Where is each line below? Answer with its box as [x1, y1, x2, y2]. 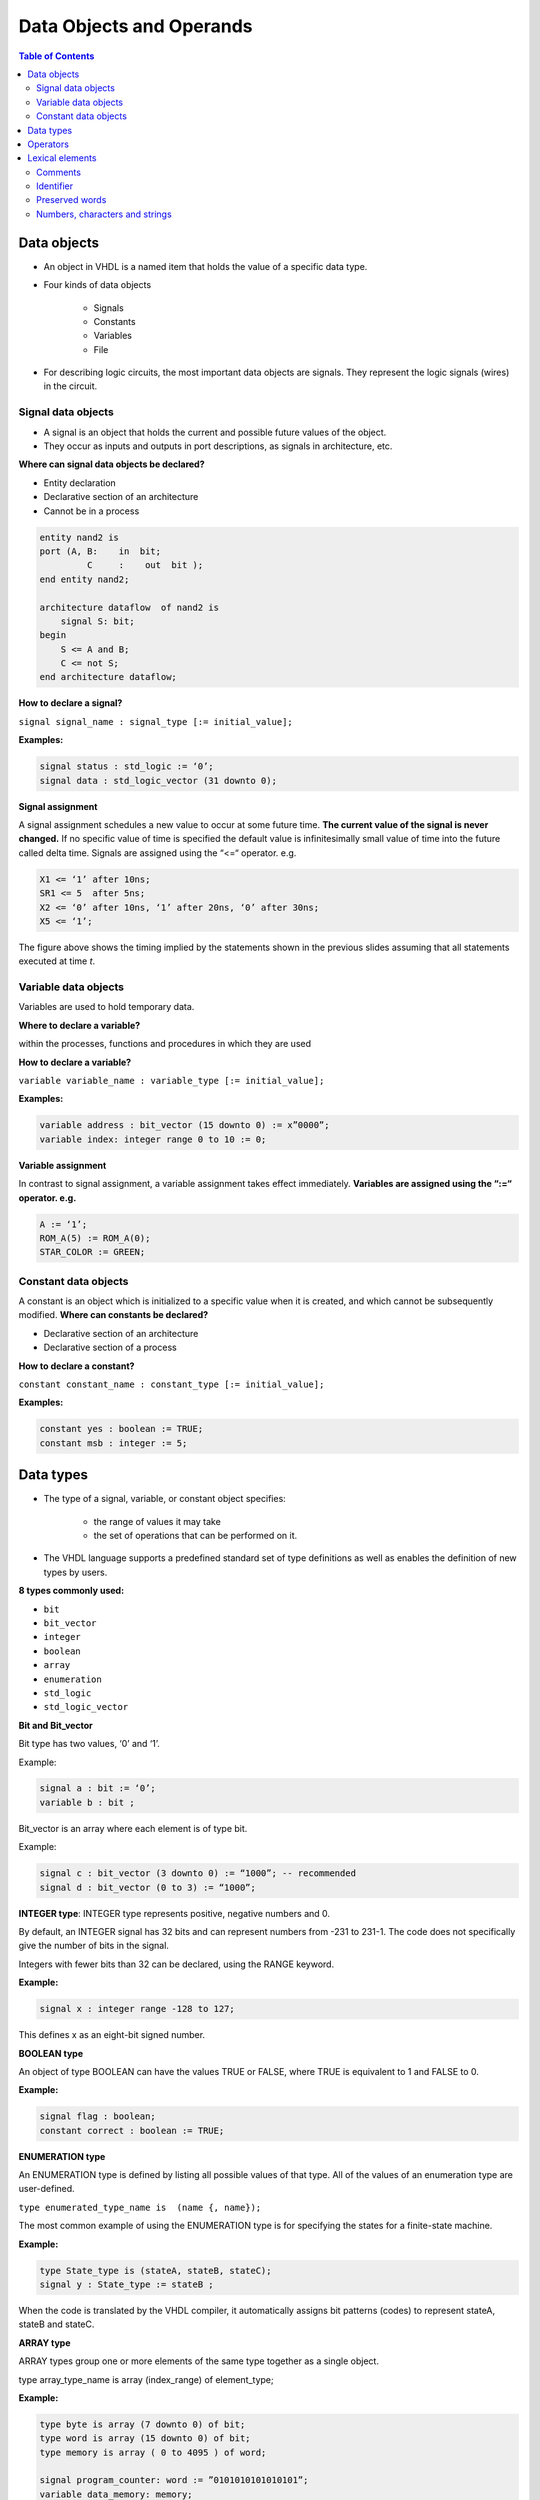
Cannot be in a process [43, 505, 140, 517]
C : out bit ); [86, 560, 204, 571]
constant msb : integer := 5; [39, 1437, 188, 1449]
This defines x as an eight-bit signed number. [18, 2029, 205, 2041]
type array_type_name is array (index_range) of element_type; [18, 2373, 274, 2385]
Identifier [36, 180, 74, 192]
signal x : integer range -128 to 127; [39, 2003, 235, 2015]
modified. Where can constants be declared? [18, 1309, 209, 1321]
